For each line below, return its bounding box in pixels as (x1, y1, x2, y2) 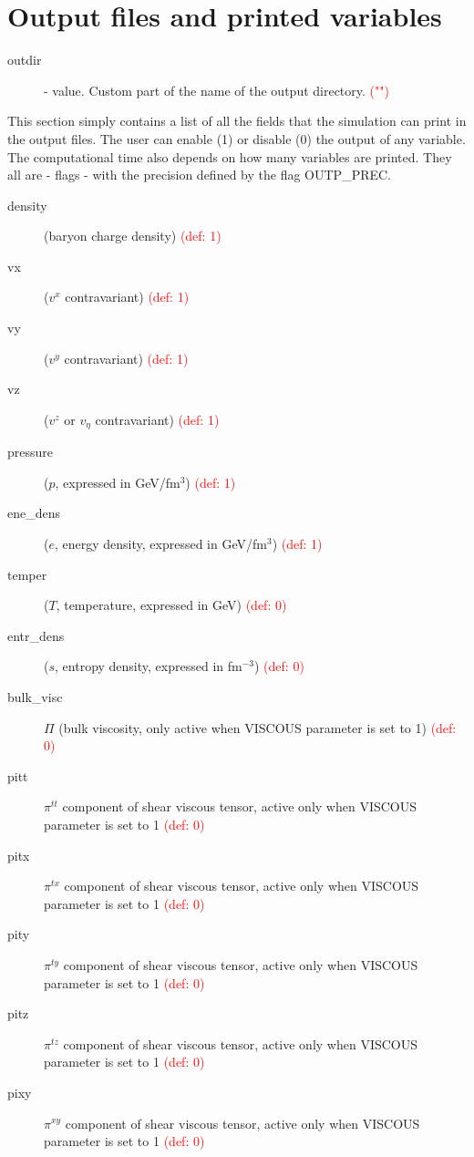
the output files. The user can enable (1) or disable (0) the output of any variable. (7, 129, 466, 148)
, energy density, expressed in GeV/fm (54, 534, 267, 553)
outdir (7, 50, 42, 69)
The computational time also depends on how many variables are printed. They (7, 147, 452, 166)
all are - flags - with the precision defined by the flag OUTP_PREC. (7, 165, 392, 184)
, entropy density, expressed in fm (55, 656, 242, 676)
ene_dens (7, 503, 61, 522)
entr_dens (7, 625, 65, 645)
